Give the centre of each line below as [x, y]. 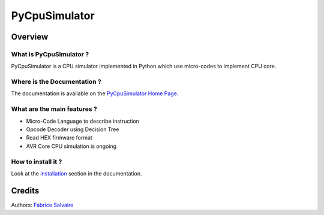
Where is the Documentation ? [56, 82]
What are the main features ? [54, 109]
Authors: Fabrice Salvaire [42, 205]
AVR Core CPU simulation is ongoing [71, 146]
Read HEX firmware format [59, 138]
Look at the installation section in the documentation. [76, 173]
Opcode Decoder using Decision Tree [73, 129]
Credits [25, 191]
